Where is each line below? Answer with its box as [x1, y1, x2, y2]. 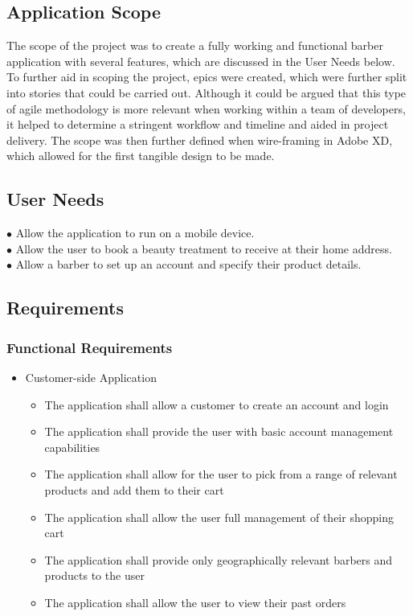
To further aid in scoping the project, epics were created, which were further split [6, 68, 407, 85]
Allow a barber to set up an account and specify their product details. [15, 256, 362, 273]
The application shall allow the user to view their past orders [44, 593, 346, 610]
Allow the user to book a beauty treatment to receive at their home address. [15, 240, 392, 257]
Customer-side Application [25, 368, 157, 385]
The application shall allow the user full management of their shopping [44, 508, 394, 525]
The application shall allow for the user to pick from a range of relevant [44, 466, 398, 483]
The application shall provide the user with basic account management [44, 423, 394, 440]
